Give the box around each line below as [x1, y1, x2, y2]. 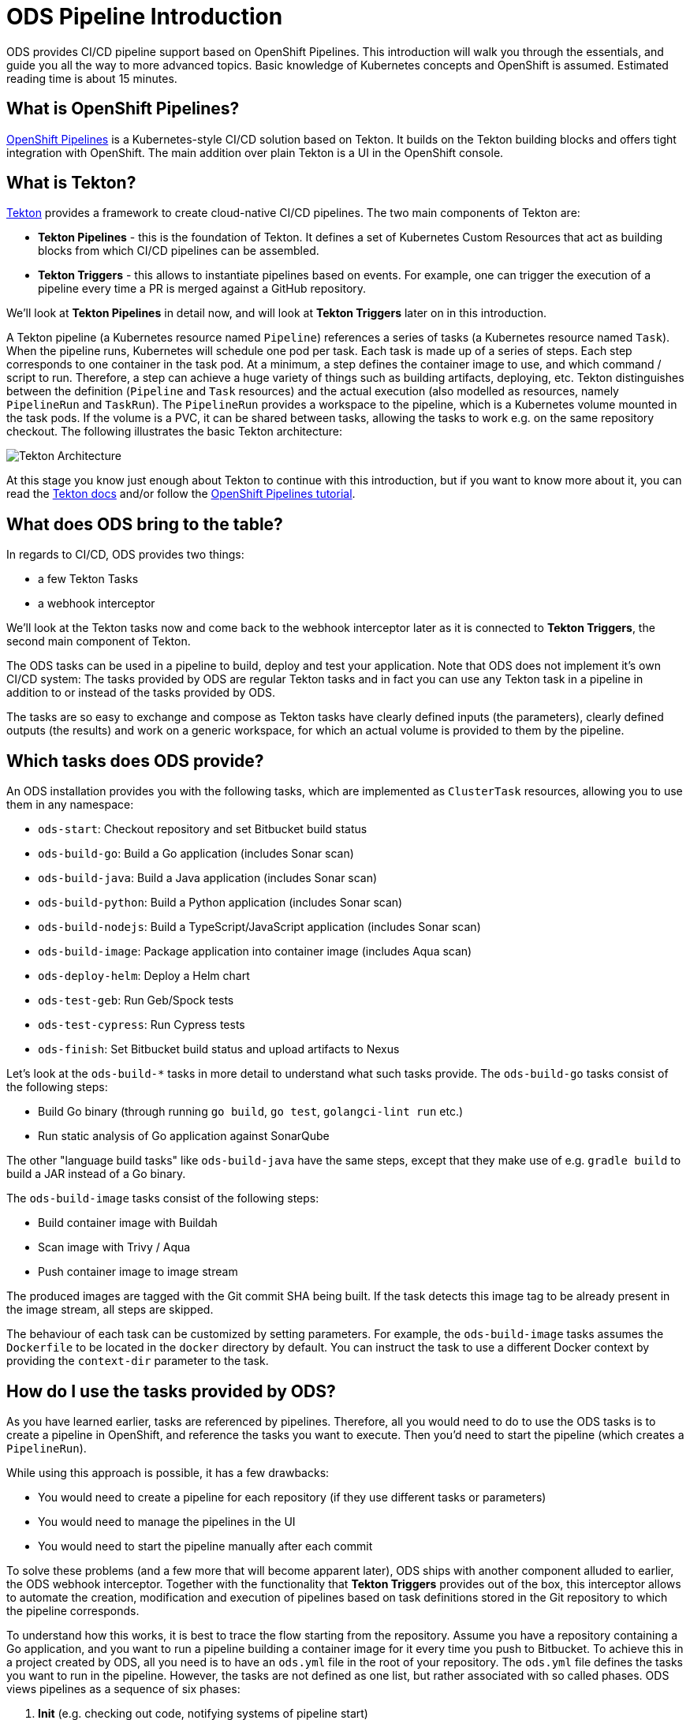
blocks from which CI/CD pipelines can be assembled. [38, 244, 319, 258]
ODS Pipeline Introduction [6, 3, 283, 30]
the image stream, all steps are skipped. [6, 1303, 214, 1317]
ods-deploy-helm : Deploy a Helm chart [38, 969, 250, 983]
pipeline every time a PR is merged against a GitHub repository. [38, 282, 367, 296]
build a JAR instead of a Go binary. [6, 1167, 186, 1181]
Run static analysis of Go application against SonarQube [38, 1129, 330, 1143]
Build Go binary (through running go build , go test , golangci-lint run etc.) [38, 1105, 464, 1119]
